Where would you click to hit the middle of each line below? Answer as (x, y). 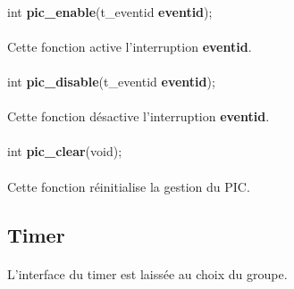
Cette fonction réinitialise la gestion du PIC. (129, 186)
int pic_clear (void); (65, 151)
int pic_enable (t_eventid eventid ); (110, 11)
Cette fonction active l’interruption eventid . (130, 46)
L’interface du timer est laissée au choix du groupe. (147, 273)
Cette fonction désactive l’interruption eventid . (139, 116)
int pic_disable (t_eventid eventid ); (111, 81)
